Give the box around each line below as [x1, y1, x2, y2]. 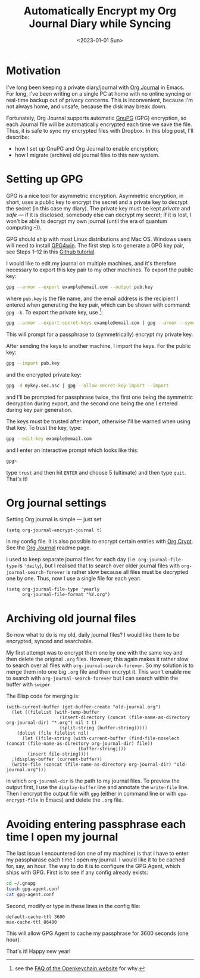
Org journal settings [6, 496, 107, 509]
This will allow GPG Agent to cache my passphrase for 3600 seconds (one [6, 930, 189, 937]
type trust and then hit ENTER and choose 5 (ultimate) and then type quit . [6, 469, 186, 476]
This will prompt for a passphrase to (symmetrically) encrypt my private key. [6, 331, 193, 338]
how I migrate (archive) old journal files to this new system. [14, 151, 160, 158]
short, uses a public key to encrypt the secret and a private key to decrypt [6, 198, 188, 206]
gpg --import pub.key [6, 360, 60, 366]
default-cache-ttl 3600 [6, 913, 65, 920]
